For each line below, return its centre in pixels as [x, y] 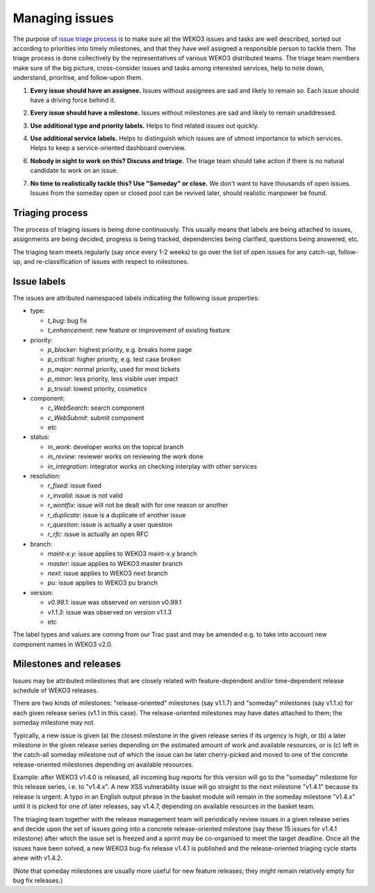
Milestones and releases [67, 664]
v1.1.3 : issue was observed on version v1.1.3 [110, 612]
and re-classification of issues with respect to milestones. [106, 262]
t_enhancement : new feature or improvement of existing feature [139, 331]
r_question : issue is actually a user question [110, 524]
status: [40, 437]
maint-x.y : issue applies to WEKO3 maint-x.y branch [122, 554]
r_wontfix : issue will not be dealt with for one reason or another [138, 505]
